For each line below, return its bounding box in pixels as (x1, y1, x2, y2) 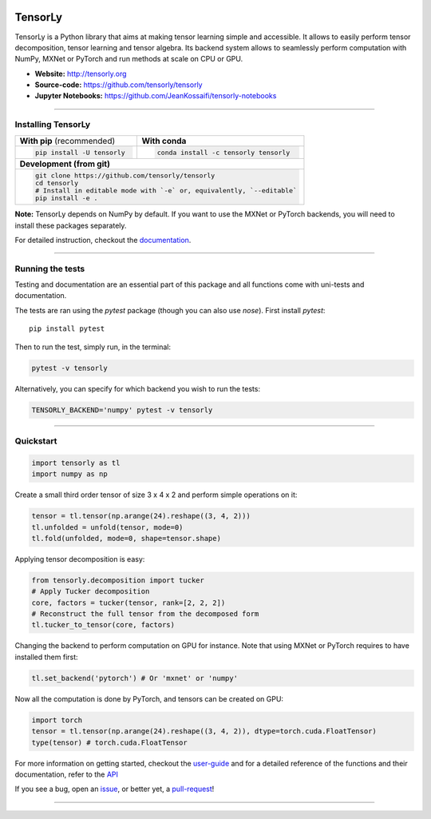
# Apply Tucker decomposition (31, 587, 150, 596)
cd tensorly (34, 179, 79, 188)
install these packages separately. (14, 221, 127, 230)
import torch (31, 715, 83, 725)
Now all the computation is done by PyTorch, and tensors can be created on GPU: (14, 694, 283, 703)
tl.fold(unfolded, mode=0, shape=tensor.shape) (31, 534, 221, 543)
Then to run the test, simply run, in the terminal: (14, 342, 172, 352)
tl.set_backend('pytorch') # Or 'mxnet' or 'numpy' (31, 674, 239, 682)
